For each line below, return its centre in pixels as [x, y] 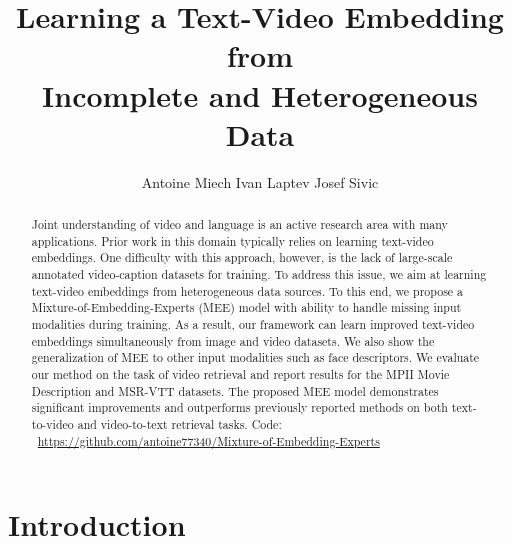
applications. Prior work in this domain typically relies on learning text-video [232, 240]
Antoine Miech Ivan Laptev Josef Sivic [260, 181]
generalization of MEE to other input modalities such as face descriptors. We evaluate [255, 357]
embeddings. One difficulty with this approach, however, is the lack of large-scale [242, 257]
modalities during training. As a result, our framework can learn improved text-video [253, 324]
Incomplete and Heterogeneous [260, 94]
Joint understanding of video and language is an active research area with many [239, 224]
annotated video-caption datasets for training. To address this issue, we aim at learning [259, 274]
